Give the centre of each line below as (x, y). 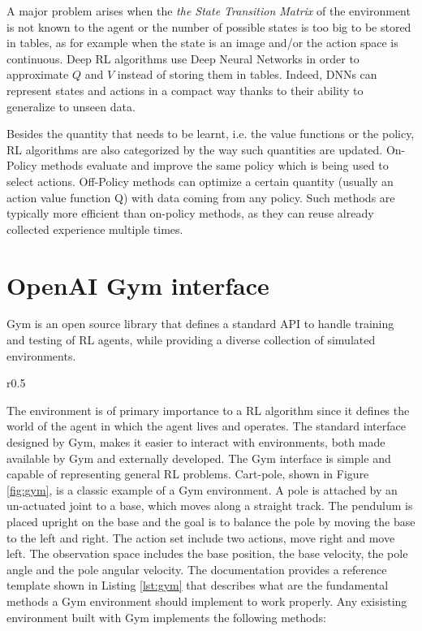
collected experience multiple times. (95, 229)
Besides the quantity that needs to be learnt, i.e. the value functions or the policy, (211, 134)
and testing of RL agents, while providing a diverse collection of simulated (191, 340)
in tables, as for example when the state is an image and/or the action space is (202, 43)
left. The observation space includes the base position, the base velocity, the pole (207, 553)
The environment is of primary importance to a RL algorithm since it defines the (208, 410)
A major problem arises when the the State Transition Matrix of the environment (209, 11)
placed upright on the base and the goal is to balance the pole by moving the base (211, 521)
